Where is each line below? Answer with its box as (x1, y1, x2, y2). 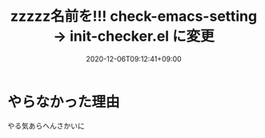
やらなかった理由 (7, 93, 121, 111)
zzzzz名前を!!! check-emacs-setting (10, 7, 258, 26)
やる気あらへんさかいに (7, 120, 85, 130)
